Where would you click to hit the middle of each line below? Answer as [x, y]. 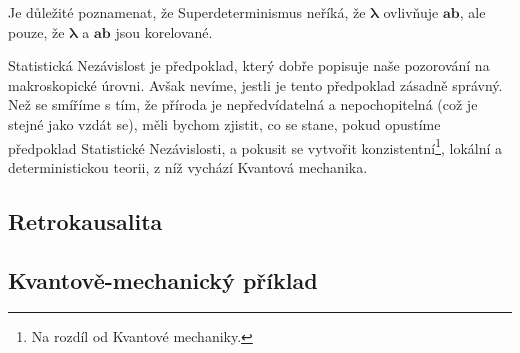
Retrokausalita [85, 220]
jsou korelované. [164, 31]
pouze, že [36, 31]
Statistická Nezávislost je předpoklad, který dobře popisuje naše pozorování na [249, 65]
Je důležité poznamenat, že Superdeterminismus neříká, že [187, 12]
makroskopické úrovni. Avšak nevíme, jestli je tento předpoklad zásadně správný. [255, 84]
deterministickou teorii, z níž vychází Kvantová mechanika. [188, 166]
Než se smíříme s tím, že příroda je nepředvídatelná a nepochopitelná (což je [243, 104]
